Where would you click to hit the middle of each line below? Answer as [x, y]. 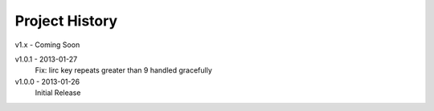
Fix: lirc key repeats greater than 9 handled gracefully [124, 70]
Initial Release [58, 93]
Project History [66, 21]
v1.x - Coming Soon [47, 45]
